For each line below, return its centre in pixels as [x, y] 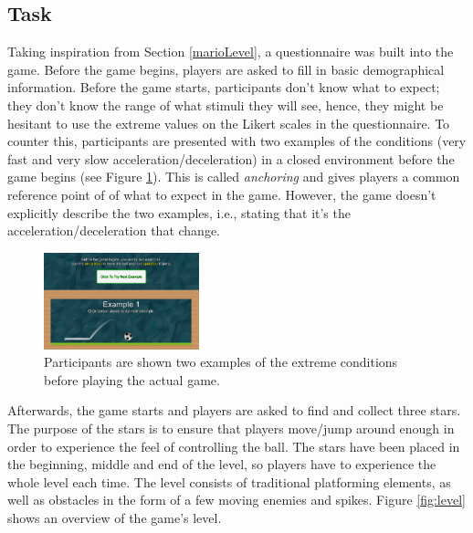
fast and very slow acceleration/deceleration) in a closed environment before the [231, 158]
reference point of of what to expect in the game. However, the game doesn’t [222, 194]
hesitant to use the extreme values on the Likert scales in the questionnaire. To [229, 123]
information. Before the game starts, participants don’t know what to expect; [224, 87]
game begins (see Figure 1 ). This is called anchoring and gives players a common [234, 177]
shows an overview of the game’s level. [115, 517]
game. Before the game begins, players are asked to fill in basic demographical [226, 69]
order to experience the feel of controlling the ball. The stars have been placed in [234, 446]
